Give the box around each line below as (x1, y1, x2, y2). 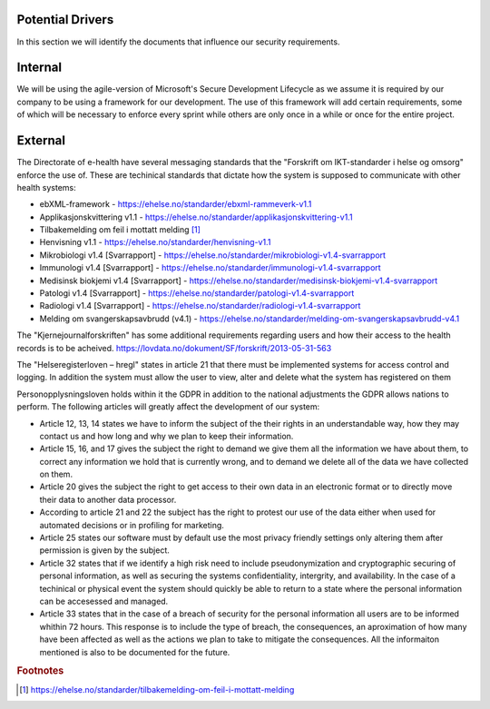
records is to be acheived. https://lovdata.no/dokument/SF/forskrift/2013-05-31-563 (16, 342, 332, 353)
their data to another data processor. (39, 494, 177, 505)
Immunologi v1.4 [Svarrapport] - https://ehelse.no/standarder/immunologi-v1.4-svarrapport (39, 262, 381, 273)
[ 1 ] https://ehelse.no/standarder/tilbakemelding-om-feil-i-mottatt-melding (19, 684, 295, 694)
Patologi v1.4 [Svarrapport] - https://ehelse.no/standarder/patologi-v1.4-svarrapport (39, 288, 355, 299)
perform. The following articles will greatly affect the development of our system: (16, 401, 320, 412)
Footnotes (16, 665, 64, 677)
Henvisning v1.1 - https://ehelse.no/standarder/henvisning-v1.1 (39, 237, 271, 248)
